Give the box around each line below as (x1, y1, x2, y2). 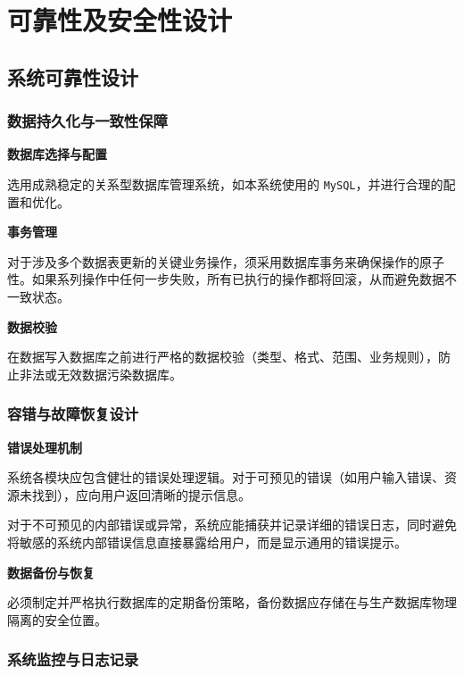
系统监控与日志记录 (7, 648, 139, 671)
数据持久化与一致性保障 (7, 110, 168, 132)
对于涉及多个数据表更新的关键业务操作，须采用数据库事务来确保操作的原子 (7, 252, 444, 271)
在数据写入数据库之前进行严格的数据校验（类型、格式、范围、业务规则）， (7, 347, 438, 366)
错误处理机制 (7, 437, 82, 456)
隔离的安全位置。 (7, 610, 107, 629)
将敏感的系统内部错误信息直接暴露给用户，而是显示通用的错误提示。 (7, 532, 407, 551)
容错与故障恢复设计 (7, 403, 139, 425)
